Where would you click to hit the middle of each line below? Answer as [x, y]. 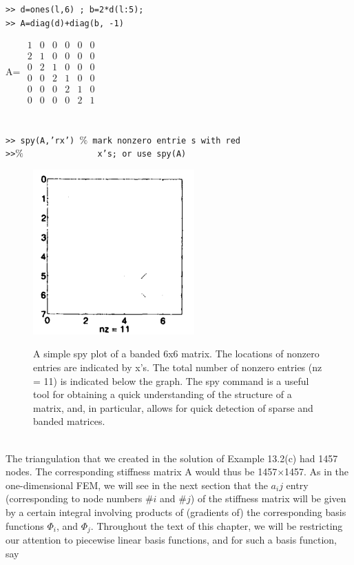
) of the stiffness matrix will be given [268, 498]
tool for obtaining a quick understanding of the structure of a [163, 394]
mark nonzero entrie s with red [166, 140]
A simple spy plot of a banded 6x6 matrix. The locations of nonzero [176, 354]
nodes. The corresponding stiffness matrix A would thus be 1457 [142, 472]
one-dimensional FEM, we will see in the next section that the [137, 485]
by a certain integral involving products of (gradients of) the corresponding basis [176, 512]
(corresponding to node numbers [74, 498]
